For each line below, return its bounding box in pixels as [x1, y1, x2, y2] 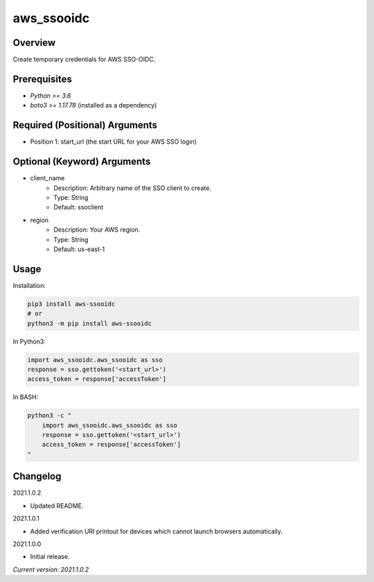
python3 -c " [27, 411, 72, 420]
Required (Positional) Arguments [12, 119, 158, 131]
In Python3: [12, 337, 46, 345]
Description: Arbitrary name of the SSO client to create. [53, 184, 211, 192]
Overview [12, 37, 56, 49]
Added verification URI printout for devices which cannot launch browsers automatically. [30, 527, 283, 536]
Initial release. [30, 552, 70, 561]
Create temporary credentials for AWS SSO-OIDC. [12, 55, 156, 64]
